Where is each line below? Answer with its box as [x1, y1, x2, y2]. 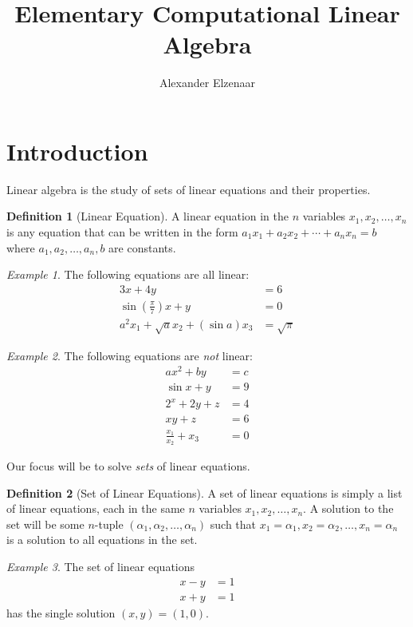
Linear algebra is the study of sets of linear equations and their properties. [6, 181, 371, 197]
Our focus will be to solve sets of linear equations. [6, 458, 250, 474]
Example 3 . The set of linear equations [6, 558, 195, 574]
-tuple [94, 515, 124, 532]
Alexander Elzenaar [159, 74, 256, 91]
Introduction [6, 134, 148, 167]
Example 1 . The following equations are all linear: [6, 266, 250, 283]
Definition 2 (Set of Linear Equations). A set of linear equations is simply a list [6, 484, 403, 501]
